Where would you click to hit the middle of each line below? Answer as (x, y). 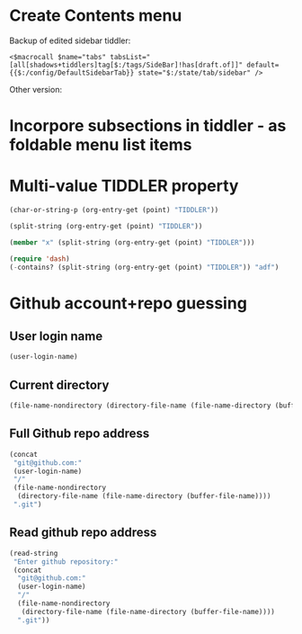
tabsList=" (130, 57)
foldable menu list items (101, 145)
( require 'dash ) (40, 259)
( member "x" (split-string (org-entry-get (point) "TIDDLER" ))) (132, 242)
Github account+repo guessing (128, 303)
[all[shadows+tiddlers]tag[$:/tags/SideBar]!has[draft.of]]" (126, 65)
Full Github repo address (80, 434)
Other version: (36, 89)
